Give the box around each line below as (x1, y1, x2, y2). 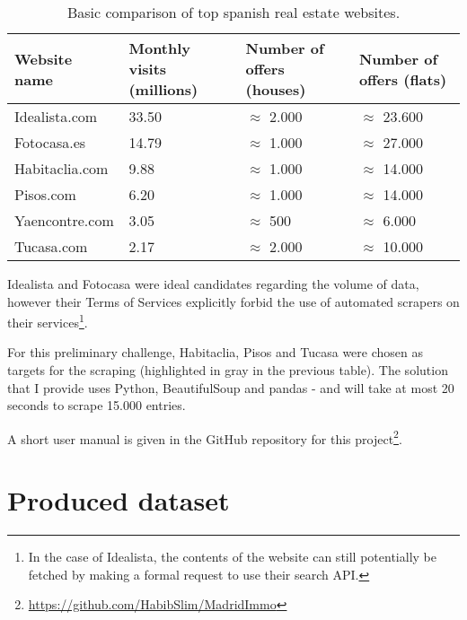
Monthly (128, 38, 191, 58)
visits (128, 58, 167, 79)
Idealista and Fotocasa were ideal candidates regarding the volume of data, (7, 275, 419, 293)
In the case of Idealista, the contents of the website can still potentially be (28, 547, 436, 566)
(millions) (128, 79, 198, 100)
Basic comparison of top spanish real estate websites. (66, 2, 401, 22)
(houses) (245, 79, 306, 100)
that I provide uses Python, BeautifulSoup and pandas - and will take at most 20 (7, 378, 454, 397)
